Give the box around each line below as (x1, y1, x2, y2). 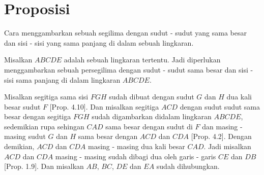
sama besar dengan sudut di (105, 121, 193, 131)
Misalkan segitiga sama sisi (4, 91, 89, 102)
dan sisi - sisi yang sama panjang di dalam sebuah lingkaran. (4, 37, 194, 48)
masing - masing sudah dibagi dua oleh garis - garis (55, 151, 216, 161)
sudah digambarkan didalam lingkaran (92, 111, 212, 122)
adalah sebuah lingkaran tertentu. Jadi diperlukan (64, 54, 221, 65)
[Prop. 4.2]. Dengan (191, 131, 252, 142)
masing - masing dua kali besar (87, 141, 185, 152)
